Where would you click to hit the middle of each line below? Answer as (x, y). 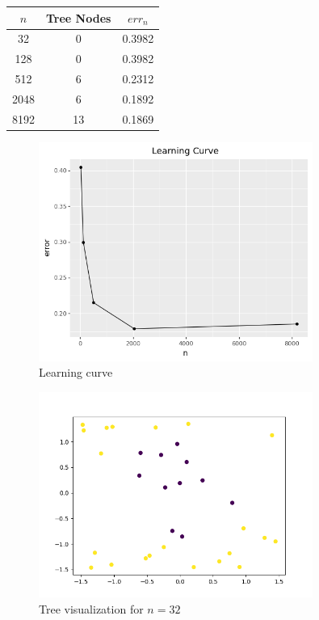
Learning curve (76, 372)
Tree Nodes (79, 17)
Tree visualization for (91, 608)
